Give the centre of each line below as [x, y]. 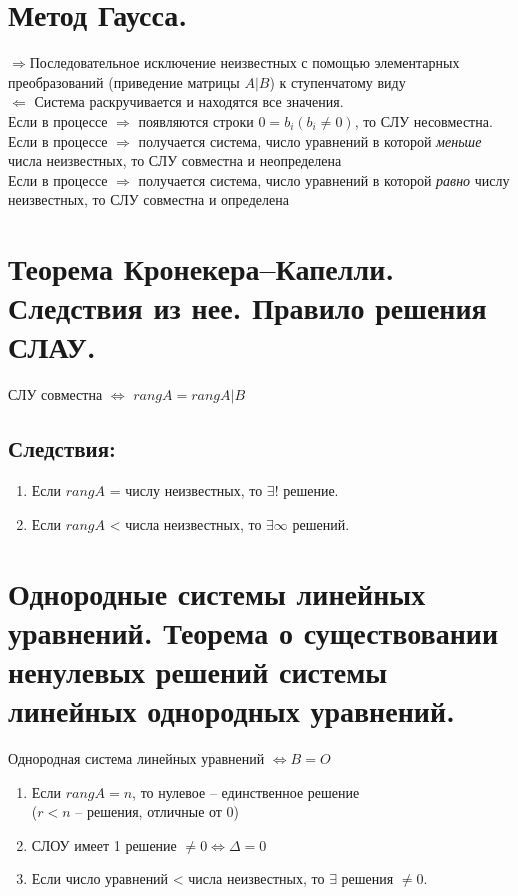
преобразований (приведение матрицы [124, 81]
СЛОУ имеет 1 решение [104, 844]
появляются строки [196, 120]
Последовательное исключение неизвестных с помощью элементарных [244, 62]
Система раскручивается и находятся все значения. [189, 101]
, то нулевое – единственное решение [246, 791]
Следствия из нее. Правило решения [247, 307]
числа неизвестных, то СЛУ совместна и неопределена [175, 160]
